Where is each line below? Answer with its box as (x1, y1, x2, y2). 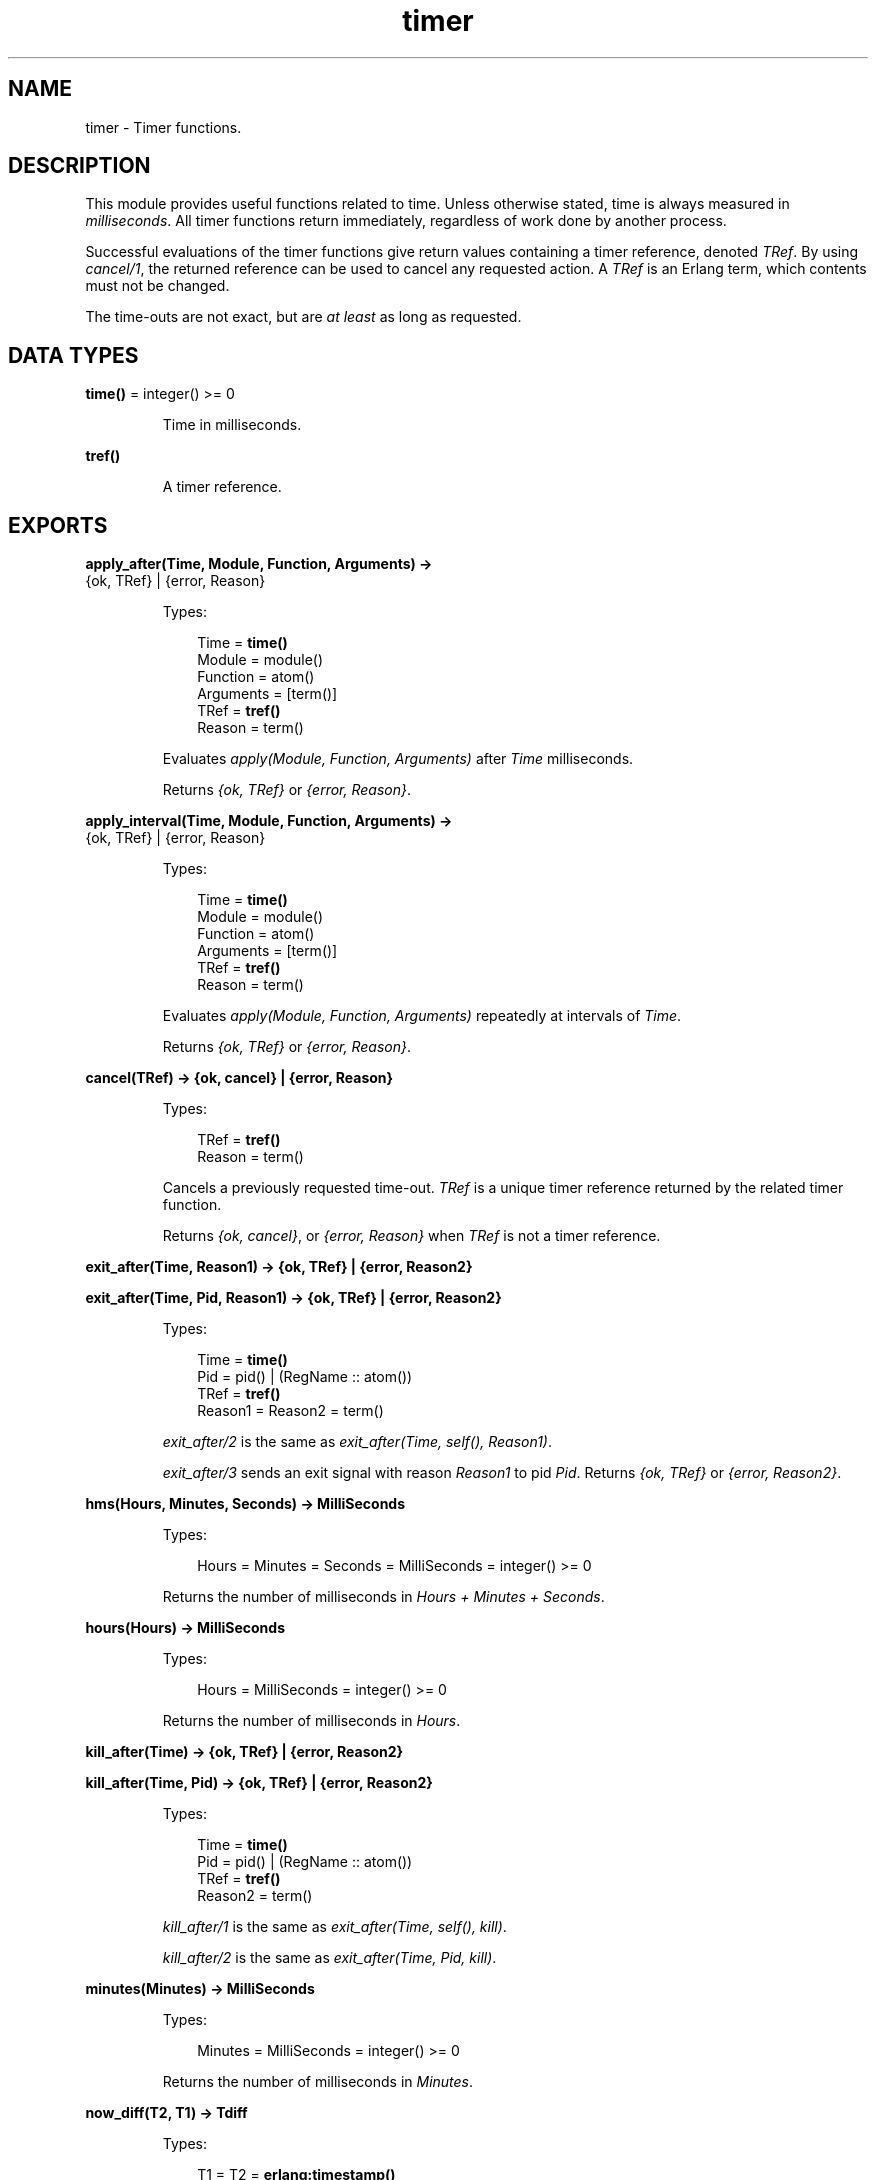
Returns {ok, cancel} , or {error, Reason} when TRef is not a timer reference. (162, 1227, 661, 1245)
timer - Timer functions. (85, 118, 242, 136)
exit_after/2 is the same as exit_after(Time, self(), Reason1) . (162, 1433, 553, 1451)
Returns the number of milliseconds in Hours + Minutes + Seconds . (162, 1588, 605, 1606)
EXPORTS (8, 512, 108, 538)
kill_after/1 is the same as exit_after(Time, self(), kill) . (162, 1918, 507, 1936)
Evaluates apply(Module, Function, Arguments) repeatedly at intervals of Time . (162, 1007, 682, 1025)
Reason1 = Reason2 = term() (197, 1402, 384, 1420)
